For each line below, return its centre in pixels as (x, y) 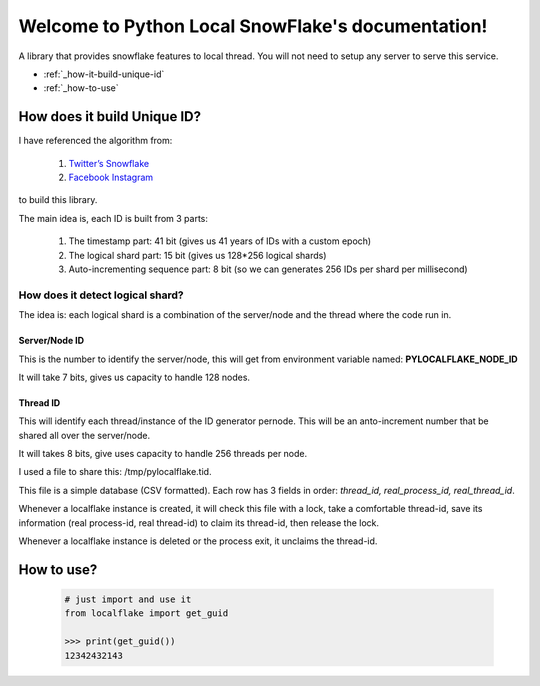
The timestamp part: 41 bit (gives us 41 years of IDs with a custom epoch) (220, 241)
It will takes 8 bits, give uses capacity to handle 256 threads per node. (163, 454)
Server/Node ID (51, 341)
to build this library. (58, 200)
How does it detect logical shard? (101, 295)
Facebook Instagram (111, 177)
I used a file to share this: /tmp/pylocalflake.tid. (115, 472)
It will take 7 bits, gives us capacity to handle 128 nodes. (134, 377)
